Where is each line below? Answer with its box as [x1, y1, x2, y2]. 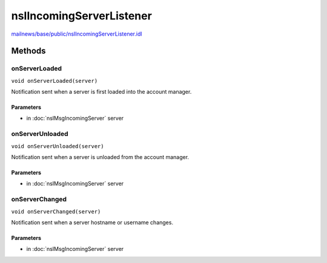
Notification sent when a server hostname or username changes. [11, 218, 174, 226]
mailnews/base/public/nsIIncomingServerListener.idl [11, 30, 142, 37]
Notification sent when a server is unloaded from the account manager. [11, 154, 190, 161]
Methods [11, 46, 46, 56]
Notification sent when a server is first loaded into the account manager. [11, 88, 192, 96]
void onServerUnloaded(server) [11, 143, 104, 149]
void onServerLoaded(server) [11, 77, 98, 84]
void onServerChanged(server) [11, 208, 101, 215]
